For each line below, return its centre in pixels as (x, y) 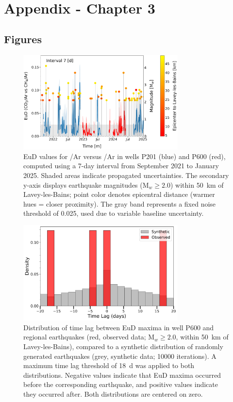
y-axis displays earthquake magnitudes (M (86, 185)
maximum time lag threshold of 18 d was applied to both (109, 365)
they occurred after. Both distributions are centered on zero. (113, 394)
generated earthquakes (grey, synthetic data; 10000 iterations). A (120, 356)
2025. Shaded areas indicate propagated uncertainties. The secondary (126, 175)
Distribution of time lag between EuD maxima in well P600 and (119, 327)
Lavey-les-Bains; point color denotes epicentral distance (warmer (119, 194)
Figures (23, 39)
